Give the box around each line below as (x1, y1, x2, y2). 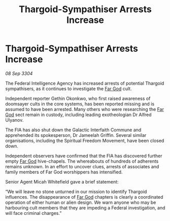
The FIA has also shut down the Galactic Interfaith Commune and (5, 127, 142, 133)
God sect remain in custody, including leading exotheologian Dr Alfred (5, 112, 152, 118)
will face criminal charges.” (5, 210, 62, 216)
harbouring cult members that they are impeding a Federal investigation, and (5, 204, 166, 211)
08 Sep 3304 (5, 70, 33, 77)
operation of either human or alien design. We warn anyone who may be (5, 199, 156, 205)
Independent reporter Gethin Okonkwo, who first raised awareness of (5, 95, 151, 101)
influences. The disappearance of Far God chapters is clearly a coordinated (5, 194, 163, 200)
